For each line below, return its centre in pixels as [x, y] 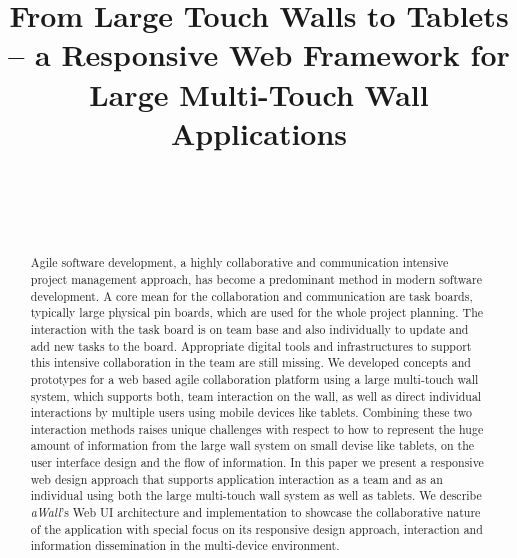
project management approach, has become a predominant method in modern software [256, 278]
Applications [259, 132]
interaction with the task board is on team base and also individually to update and [249, 328]
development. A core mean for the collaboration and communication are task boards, [251, 295]
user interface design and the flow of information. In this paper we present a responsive [257, 462]
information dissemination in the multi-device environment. [185, 545]
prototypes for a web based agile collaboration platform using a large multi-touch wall [254, 378]
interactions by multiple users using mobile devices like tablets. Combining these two [251, 412]
